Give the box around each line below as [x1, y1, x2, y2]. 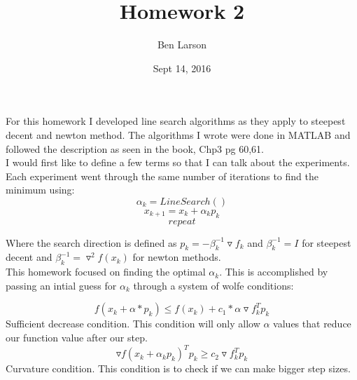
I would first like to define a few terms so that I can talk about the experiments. [6, 155, 350, 170]
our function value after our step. [6, 330, 148, 345]
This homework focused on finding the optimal [6, 264, 206, 279]
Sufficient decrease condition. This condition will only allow [6, 316, 260, 331]
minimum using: [6, 182, 75, 197]
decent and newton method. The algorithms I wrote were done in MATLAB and [6, 127, 351, 142]
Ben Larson [157, 37, 207, 52]
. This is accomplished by [219, 264, 328, 279]
